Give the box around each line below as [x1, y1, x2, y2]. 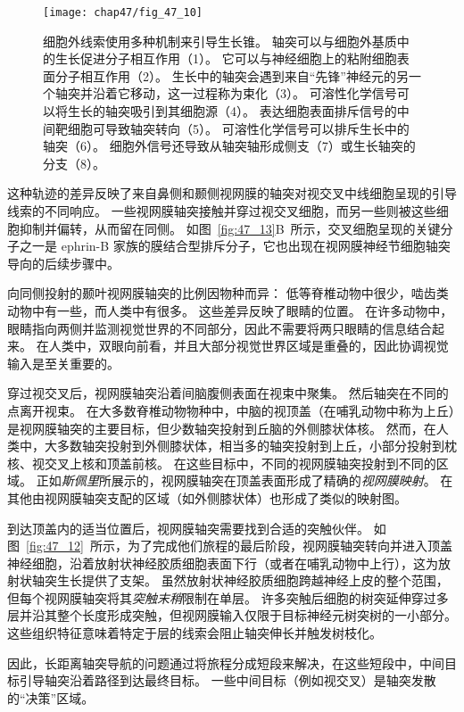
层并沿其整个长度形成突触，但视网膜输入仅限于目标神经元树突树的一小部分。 [7, 606, 457, 625]
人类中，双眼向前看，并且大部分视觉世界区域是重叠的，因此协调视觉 [48, 336, 449, 355]
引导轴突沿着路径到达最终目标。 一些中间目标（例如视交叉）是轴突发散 [19, 671, 436, 690]
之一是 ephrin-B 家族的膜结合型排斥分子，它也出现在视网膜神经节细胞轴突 [19, 236, 451, 255]
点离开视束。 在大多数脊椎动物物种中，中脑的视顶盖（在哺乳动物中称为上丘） [7, 401, 455, 419]
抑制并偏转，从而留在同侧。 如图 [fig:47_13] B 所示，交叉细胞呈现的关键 [19, 219, 441, 237]
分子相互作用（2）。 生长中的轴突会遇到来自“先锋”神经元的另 [54, 66, 409, 85]
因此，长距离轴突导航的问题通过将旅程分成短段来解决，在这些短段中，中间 [7, 653, 444, 672]
